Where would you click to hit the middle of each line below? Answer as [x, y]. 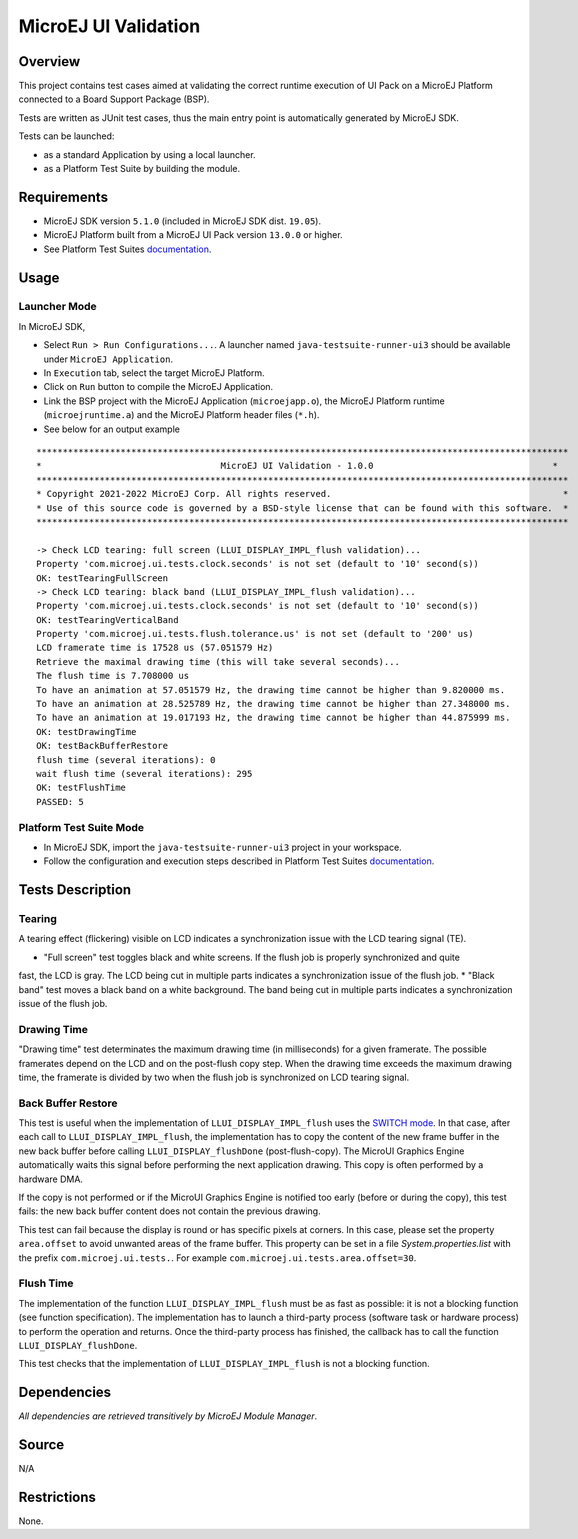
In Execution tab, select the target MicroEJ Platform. [154, 373]
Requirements [63, 196]
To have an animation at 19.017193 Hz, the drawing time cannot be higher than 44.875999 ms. [273, 718]
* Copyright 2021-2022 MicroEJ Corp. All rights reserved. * [302, 494]
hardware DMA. [51, 1179]
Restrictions [57, 1496]
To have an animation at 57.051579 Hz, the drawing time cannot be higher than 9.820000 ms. [271, 689]
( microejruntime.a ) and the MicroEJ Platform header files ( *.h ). [181, 415]
